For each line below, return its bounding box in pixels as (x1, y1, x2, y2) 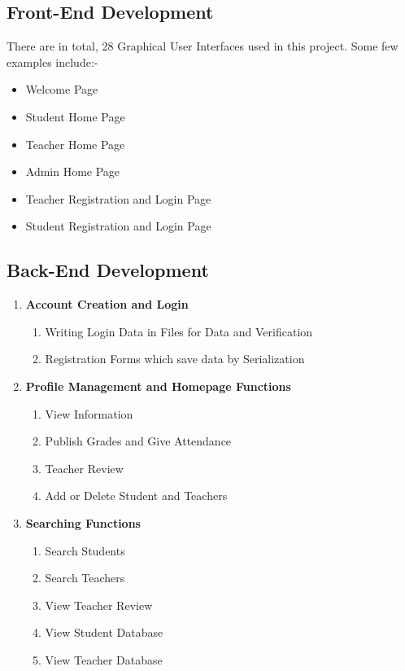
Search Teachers (45, 569, 125, 586)
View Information (45, 405, 133, 422)
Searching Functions (25, 514, 141, 531)
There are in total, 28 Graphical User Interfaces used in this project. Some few (7, 37, 398, 55)
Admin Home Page (25, 163, 120, 180)
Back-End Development (7, 257, 209, 283)
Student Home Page (25, 107, 125, 125)
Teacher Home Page (25, 135, 125, 152)
